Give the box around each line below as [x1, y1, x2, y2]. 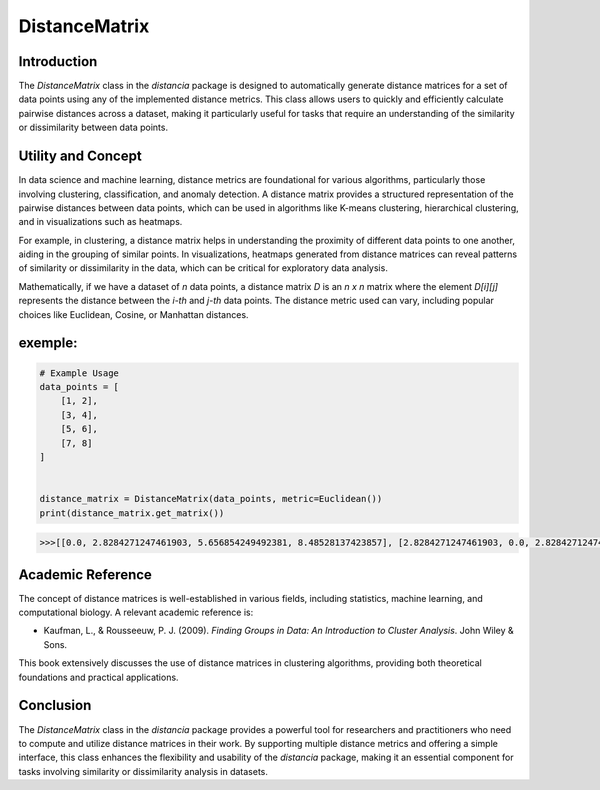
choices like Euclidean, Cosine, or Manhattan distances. [18, 308, 249, 320]
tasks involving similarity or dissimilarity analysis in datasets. [18, 765, 269, 777]
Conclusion [18, 697, 92, 714]
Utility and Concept [18, 148, 142, 165]
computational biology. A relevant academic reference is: [18, 606, 254, 619]
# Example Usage [39, 367, 120, 379]
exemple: [18, 335, 78, 352]
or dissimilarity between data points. [18, 121, 169, 134]
